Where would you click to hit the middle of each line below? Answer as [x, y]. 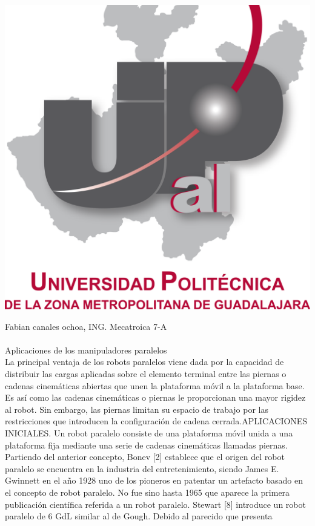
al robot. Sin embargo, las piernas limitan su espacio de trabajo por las [137, 409]
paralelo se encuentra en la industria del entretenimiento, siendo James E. [142, 468]
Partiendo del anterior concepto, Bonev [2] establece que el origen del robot [145, 457]
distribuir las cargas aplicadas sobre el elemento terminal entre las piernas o [146, 373]
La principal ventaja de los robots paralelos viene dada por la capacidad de [144, 362]
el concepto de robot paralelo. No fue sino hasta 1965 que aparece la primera [148, 492]
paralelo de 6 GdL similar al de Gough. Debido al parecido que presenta [139, 516]
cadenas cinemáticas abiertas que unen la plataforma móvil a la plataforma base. [155, 385]
